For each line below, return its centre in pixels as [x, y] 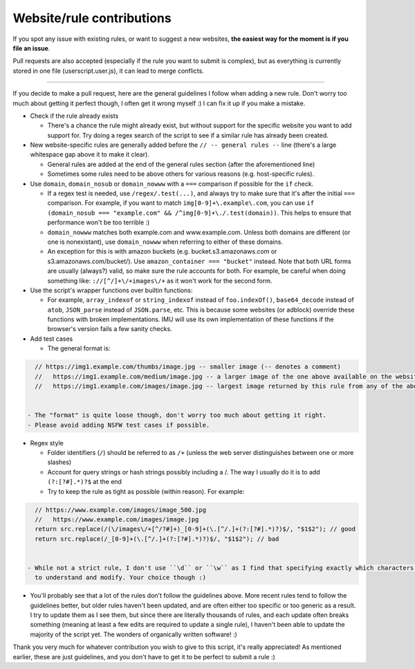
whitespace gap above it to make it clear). [90, 154]
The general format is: [79, 348]
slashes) [59, 462]
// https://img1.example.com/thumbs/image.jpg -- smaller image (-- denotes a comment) [188, 367]
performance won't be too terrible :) [99, 222]
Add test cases [52, 339]
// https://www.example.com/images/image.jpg [117, 519]
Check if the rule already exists [74, 116]
